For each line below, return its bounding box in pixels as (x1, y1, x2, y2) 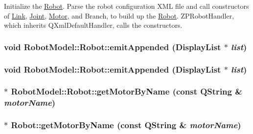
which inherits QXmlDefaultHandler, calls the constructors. (4, 20, 183, 30)
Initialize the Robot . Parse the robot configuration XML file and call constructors (4, 1, 249, 11)
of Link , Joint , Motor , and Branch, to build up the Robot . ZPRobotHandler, (4, 10, 234, 20)
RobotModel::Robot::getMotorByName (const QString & (11, 85, 242, 97)
